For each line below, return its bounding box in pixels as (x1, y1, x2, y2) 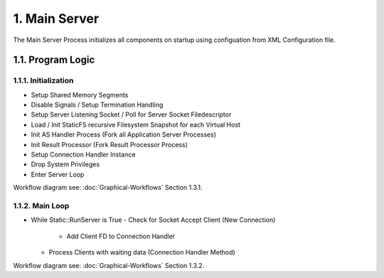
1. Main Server (13, 11, 100, 26)
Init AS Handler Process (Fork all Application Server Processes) (31, 130, 217, 139)
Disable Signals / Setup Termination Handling (31, 100, 164, 109)
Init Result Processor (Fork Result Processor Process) (31, 140, 188, 149)
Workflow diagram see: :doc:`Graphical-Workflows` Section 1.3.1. (13, 183, 203, 192)
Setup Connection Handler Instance (31, 150, 136, 159)
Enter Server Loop (31, 170, 85, 178)
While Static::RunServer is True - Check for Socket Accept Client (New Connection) (31, 215, 276, 224)
